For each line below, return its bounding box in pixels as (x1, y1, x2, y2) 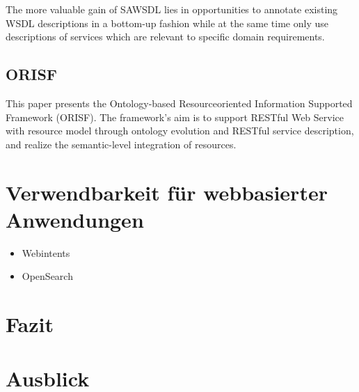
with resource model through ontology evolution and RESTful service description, (6, 123, 354, 138)
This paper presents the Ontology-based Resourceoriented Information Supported (6, 95, 353, 110)
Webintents (22, 245, 70, 260)
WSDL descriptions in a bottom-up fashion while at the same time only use (6, 15, 328, 30)
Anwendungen (6, 205, 144, 233)
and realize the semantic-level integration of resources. (6, 136, 237, 151)
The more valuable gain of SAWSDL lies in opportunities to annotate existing (6, 2, 338, 16)
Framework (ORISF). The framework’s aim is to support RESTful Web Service (6, 109, 344, 124)
